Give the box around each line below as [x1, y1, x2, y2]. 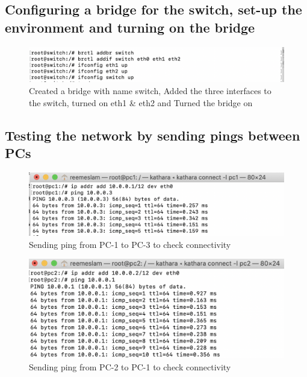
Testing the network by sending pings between [5, 125, 300, 144]
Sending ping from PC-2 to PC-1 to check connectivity [29, 360, 231, 373]
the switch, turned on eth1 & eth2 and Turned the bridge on [29, 96, 253, 109]
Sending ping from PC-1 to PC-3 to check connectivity [29, 238, 231, 250]
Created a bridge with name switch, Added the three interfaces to [29, 84, 271, 97]
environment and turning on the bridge [5, 17, 255, 36]
